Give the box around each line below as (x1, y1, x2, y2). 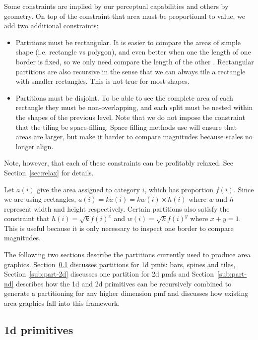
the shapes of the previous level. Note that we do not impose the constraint (15, 112, 245, 122)
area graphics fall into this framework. (4, 298, 120, 308)
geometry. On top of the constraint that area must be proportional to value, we (4, 10, 246, 21)
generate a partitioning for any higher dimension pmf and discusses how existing (4, 288, 249, 298)
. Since (233, 184, 254, 194)
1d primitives (4, 322, 73, 338)
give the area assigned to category (37, 184, 140, 194)
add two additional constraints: (4, 20, 99, 31)
